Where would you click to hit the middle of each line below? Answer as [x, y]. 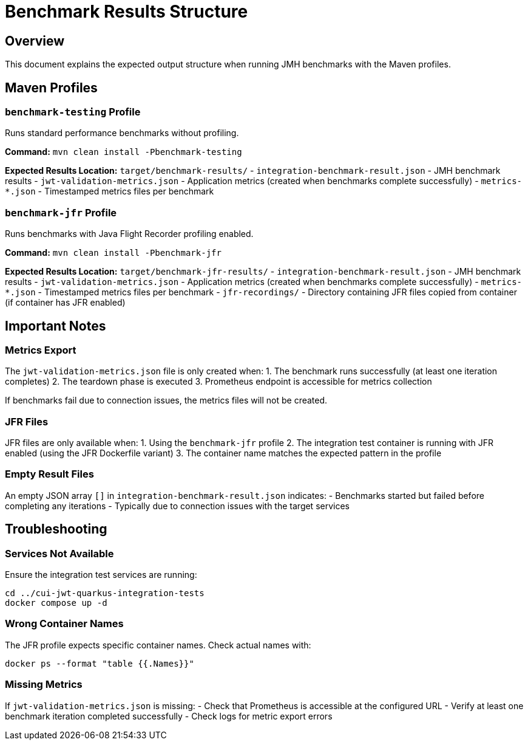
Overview [35, 41]
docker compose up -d [56, 603]
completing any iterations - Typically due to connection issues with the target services [177, 506]
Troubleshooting [56, 529]
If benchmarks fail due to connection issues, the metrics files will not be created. [166, 400]
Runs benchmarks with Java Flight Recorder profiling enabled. [129, 234]
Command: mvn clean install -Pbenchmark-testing [124, 152]
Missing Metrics [44, 685]
